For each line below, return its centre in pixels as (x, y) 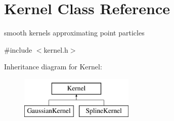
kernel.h (56, 49)
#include (18, 49)
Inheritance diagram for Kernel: (53, 67)
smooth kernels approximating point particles (74, 33)
